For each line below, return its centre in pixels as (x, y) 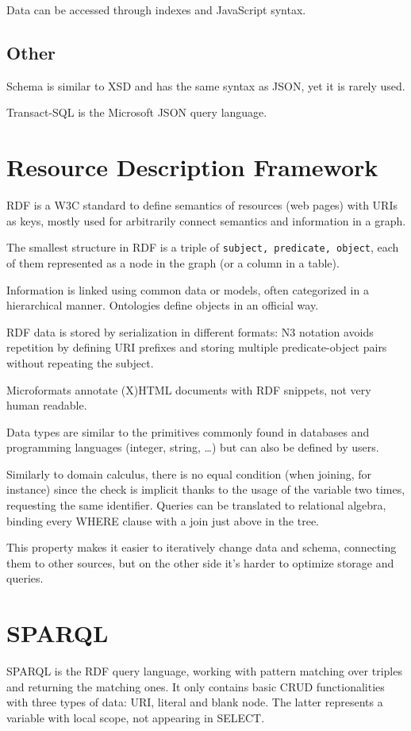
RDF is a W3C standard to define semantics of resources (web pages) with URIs (202, 205)
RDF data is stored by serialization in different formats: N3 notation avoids (190, 331)
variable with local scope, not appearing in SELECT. (136, 717)
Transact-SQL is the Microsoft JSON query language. (137, 112)
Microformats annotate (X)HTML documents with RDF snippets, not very (189, 389)
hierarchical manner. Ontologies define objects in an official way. (163, 305)
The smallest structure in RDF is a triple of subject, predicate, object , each (203, 247)
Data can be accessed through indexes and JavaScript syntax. (156, 10)
